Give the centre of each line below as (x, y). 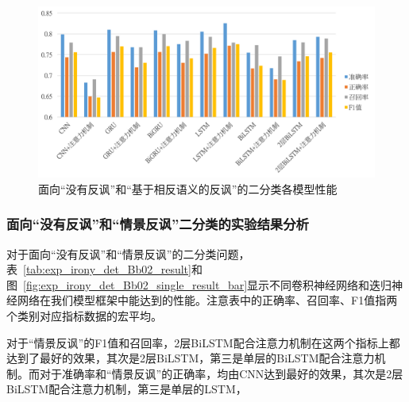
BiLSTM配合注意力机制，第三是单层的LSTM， (127, 389)
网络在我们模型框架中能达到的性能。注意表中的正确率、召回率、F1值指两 (207, 300)
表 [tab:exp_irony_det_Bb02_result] (99, 269)
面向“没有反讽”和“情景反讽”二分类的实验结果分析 (158, 224)
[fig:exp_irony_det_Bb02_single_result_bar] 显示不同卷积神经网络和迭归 (208, 284)
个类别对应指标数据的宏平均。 (84, 315)
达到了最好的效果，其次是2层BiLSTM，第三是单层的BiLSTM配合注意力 (191, 358)
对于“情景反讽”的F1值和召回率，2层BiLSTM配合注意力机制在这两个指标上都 (203, 342)
